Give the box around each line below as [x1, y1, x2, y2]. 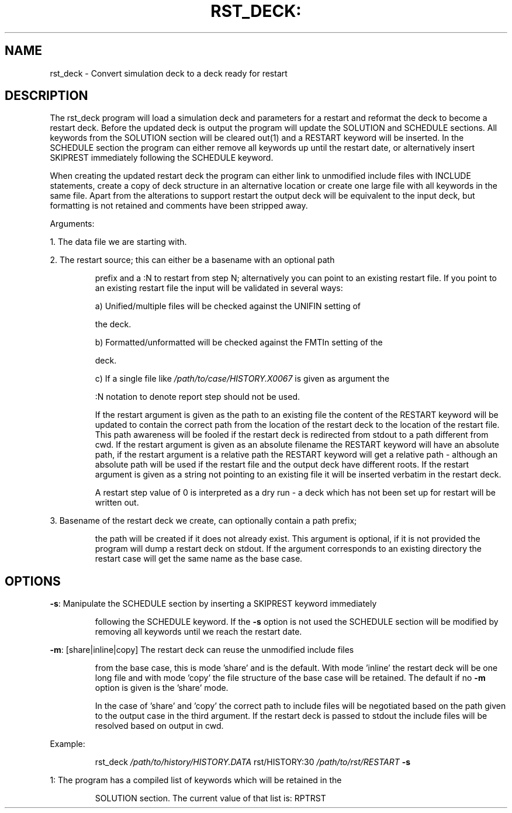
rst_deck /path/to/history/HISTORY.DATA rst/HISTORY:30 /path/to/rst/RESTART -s [95, 757, 411, 767]
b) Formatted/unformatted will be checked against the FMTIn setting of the [95, 337, 383, 348]
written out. [95, 497, 139, 508]
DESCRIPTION [5, 88, 88, 103]
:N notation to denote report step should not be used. [95, 392, 300, 402]
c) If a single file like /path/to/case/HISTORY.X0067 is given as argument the [95, 373, 390, 384]
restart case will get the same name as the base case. [95, 553, 303, 564]
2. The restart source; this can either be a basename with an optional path [50, 255, 335, 265]
